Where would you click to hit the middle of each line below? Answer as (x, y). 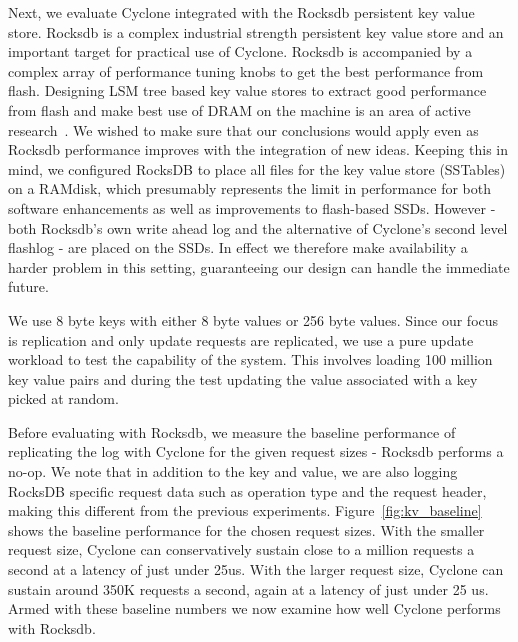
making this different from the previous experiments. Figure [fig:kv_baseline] (245, 510)
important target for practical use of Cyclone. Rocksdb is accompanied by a (240, 51)
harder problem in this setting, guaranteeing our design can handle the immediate (259, 266)
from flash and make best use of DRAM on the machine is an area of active (239, 109)
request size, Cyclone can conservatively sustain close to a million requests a (241, 549)
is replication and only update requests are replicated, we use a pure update (241, 339)
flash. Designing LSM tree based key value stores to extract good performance (247, 90)
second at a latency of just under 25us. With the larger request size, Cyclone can (256, 569)
